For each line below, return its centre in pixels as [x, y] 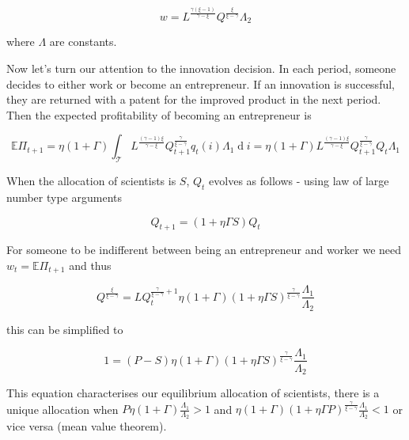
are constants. [83, 42]
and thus [90, 265]
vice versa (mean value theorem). [87, 426]
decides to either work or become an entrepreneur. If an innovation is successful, [201, 83]
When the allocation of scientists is [91, 181]
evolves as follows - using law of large [299, 181]
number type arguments [64, 197]
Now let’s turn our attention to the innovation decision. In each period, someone [201, 68]
